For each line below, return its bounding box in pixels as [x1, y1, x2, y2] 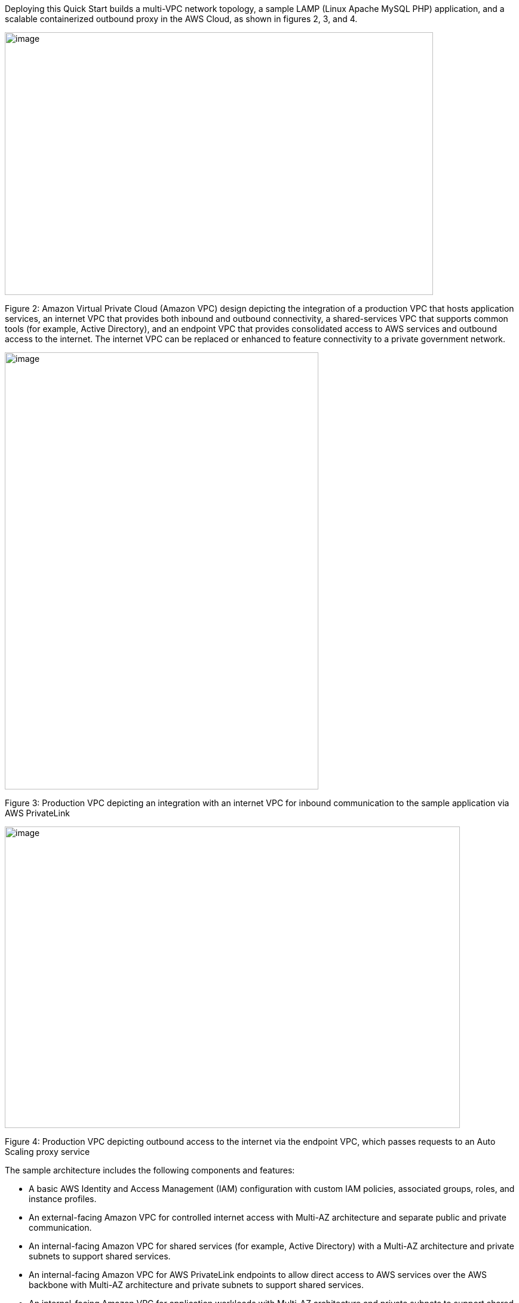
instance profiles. [29, 1194, 97, 1204]
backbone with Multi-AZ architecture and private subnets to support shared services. [29, 1280, 364, 1290]
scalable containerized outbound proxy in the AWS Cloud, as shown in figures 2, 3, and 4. [5, 14, 358, 24]
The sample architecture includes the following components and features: [5, 1165, 295, 1175]
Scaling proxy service [5, 1147, 90, 1157]
